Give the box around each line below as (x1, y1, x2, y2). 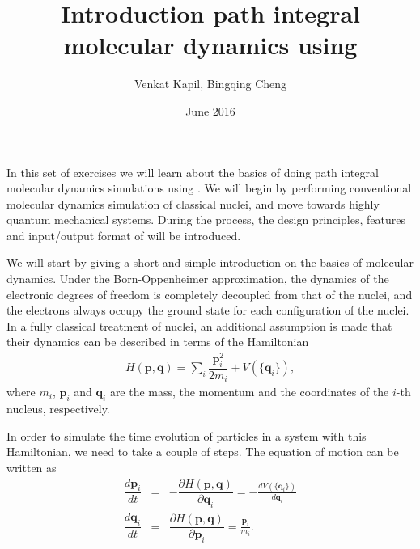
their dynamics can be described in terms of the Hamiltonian (6, 333, 309, 350)
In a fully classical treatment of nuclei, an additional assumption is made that (6, 317, 392, 334)
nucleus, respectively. (6, 400, 110, 417)
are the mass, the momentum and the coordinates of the (109, 383, 389, 400)
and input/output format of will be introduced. (6, 226, 241, 243)
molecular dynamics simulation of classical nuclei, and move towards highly (6, 195, 380, 212)
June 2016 (185, 102, 235, 119)
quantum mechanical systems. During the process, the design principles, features (6, 211, 405, 228)
